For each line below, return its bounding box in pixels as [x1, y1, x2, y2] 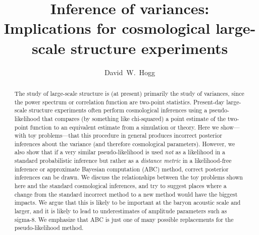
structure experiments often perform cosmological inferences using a [29, 106, 208, 114]
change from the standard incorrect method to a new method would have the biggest [14, 190, 238, 198]
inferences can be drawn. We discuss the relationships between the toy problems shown [14, 173, 243, 182]
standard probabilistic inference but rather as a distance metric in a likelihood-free [14, 156, 232, 165]
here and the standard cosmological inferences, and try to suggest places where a [14, 182, 227, 190]
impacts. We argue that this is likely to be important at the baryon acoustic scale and [14, 198, 241, 207]
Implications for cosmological [4, 18, 211, 38]
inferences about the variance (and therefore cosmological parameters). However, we [14, 139, 235, 148]
